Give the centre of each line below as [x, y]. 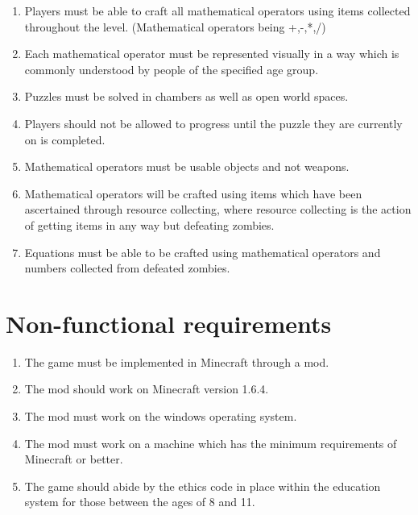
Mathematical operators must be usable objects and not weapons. [187, 166]
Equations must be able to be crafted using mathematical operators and [203, 252]
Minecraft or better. [74, 459]
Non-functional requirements [169, 323]
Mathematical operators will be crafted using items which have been [193, 193]
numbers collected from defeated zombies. [127, 268]
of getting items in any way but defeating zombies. [149, 224]
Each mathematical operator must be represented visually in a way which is [212, 54]
